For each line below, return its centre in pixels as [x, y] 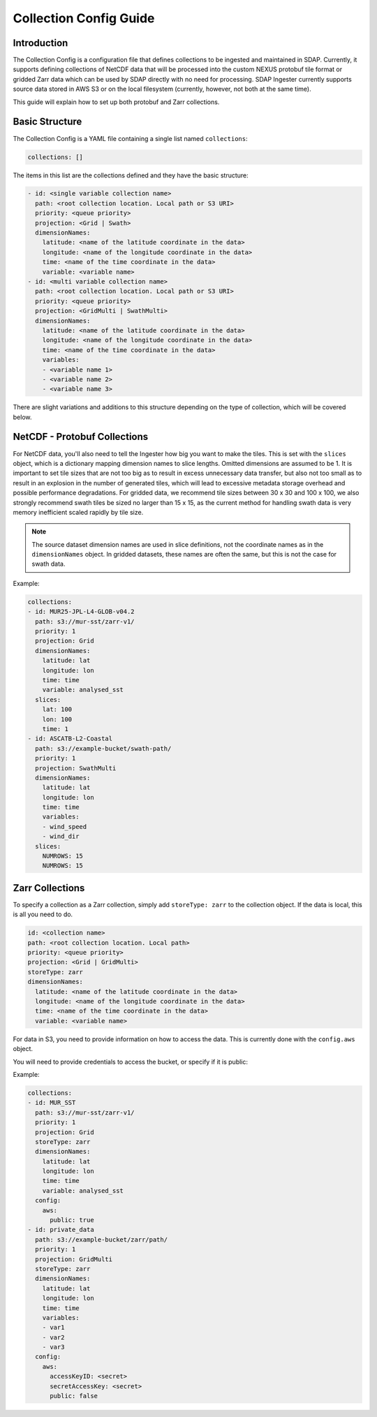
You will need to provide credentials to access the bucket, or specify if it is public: [130, 1062]
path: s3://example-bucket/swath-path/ [103, 748]
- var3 [53, 1347]
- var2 [53, 1337]
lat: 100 [57, 710]
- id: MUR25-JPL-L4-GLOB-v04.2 [81, 612]
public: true [72, 1220]
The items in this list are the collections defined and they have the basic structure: [131, 175]
